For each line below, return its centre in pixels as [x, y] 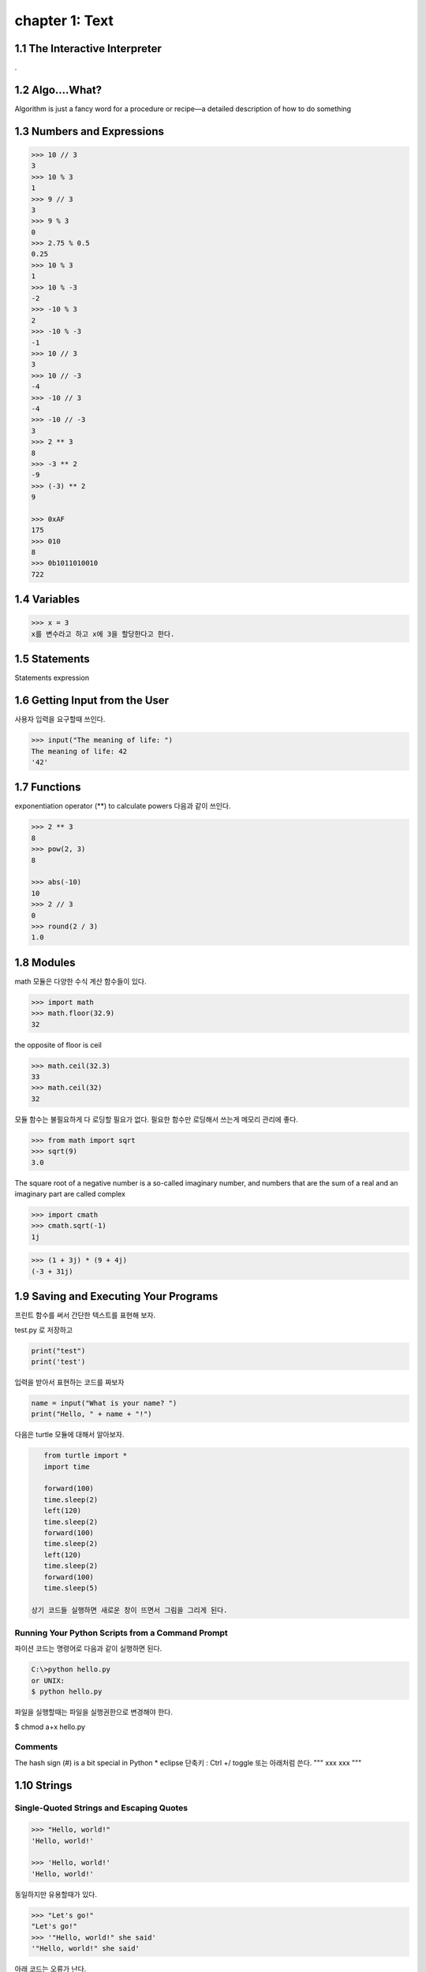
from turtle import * [86, 1456]
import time [67, 1466]
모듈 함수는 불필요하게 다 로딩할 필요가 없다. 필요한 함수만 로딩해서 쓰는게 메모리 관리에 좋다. [157, 1119]
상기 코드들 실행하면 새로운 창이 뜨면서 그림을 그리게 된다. [129, 1610]
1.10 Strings [43, 1785]
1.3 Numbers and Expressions [90, 131]
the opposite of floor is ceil [58, 1044]
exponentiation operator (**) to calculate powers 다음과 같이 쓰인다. [123, 806]
